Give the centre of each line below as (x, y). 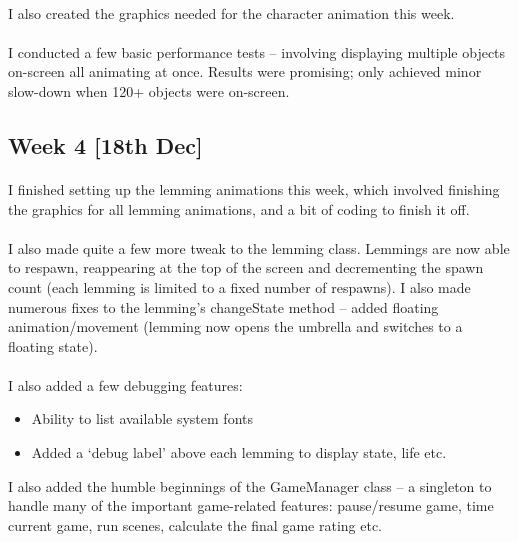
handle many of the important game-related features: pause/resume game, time (251, 505)
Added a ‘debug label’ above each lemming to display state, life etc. (239, 452)
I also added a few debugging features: (125, 384)
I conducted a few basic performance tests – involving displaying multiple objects (257, 51)
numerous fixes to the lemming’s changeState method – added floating (223, 306)
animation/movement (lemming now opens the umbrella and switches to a (235, 326)
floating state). (53, 345)
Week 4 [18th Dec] (105, 144)
